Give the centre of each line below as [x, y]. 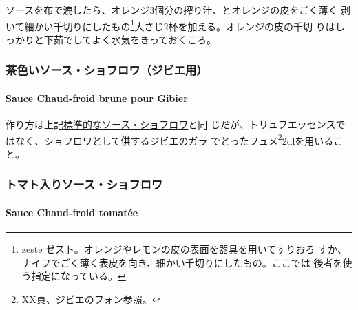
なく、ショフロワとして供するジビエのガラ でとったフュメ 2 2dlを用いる [174, 139]
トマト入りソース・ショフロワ [84, 184]
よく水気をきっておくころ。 [154, 39]
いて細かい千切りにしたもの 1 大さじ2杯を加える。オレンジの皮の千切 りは [170, 25]
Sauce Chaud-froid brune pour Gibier [97, 97]
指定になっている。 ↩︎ [78, 276]
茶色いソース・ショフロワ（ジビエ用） [107, 70]
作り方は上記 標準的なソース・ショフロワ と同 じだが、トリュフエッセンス [171, 124]
